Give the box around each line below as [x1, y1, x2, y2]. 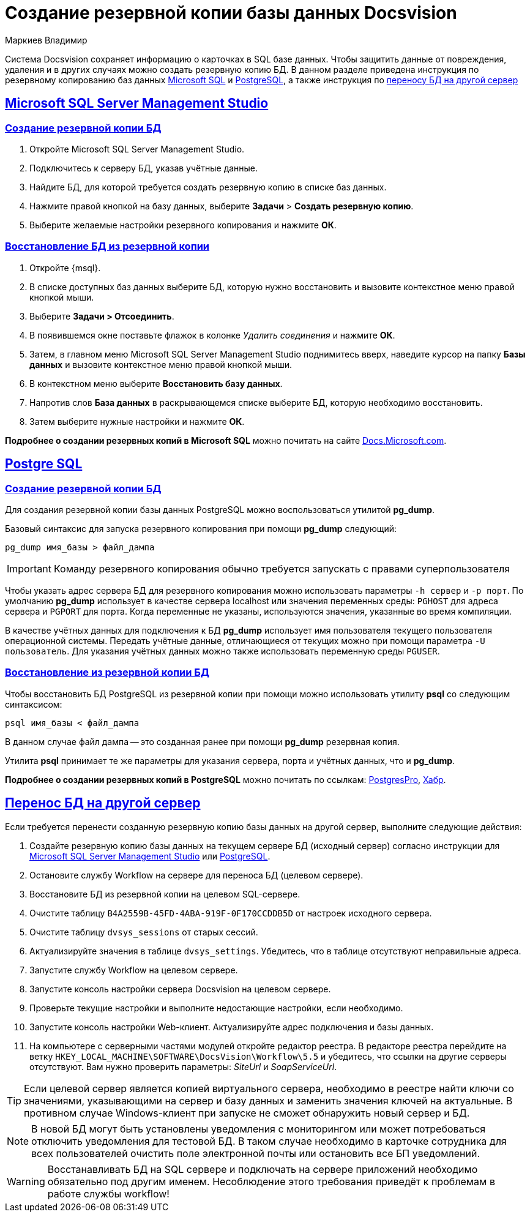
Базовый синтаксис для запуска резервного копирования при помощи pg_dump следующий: [5, 523, 397, 534]
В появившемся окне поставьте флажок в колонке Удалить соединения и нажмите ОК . [29, 329, 395, 340]
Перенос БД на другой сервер [5, 795, 201, 811]
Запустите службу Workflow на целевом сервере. [29, 964, 238, 975]
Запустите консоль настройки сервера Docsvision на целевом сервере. [29, 983, 331, 994]
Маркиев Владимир [5, 34, 88, 45]
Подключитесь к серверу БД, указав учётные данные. [29, 162, 258, 173]
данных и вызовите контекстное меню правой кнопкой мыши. [29, 359, 293, 370]
